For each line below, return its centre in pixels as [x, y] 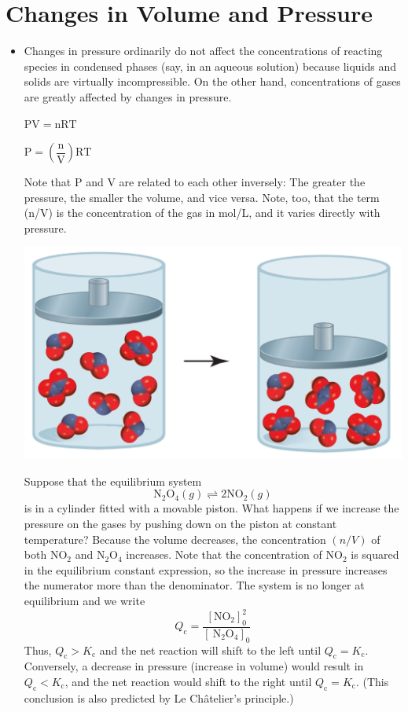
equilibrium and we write [85, 600]
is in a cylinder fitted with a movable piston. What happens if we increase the [211, 508]
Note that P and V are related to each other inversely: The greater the [195, 182]
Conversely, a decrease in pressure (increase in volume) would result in [194, 666]
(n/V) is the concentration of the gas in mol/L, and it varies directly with [202, 213]
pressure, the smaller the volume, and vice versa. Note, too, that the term [202, 197]
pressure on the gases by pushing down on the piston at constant [180, 523]
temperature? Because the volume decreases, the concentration [175, 539]
